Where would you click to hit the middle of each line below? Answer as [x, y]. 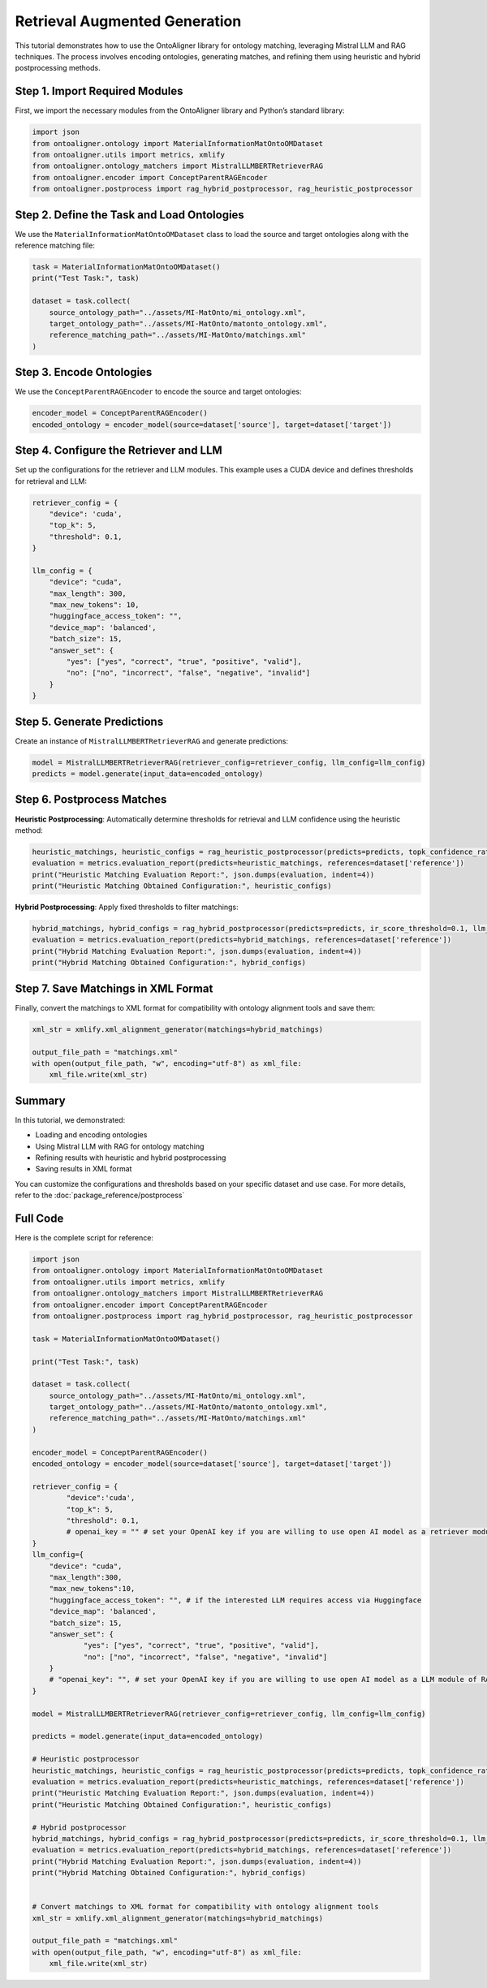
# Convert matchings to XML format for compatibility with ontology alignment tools [205, 1907]
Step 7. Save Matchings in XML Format [114, 988]
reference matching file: [55, 246]
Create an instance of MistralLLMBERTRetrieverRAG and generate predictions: [151, 741]
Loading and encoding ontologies [91, 1135]
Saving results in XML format [84, 1169]
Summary [40, 1100]
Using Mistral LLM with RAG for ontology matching [120, 1146]
